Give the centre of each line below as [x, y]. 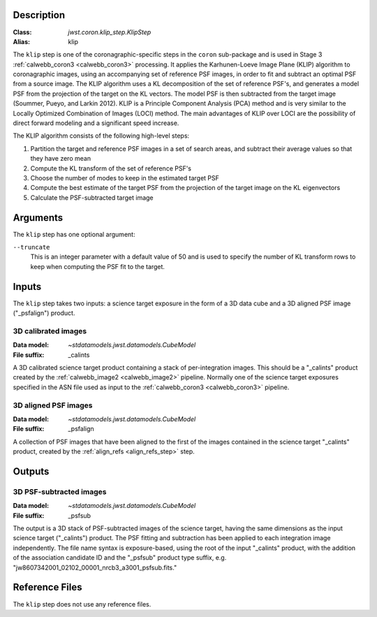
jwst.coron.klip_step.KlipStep [110, 32]
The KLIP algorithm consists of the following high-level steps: [101, 136]
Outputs [31, 471]
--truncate [31, 247]
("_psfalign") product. [44, 313]
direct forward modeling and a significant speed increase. [96, 123]
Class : [22, 32]
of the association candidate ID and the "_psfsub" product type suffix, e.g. [120, 558]
